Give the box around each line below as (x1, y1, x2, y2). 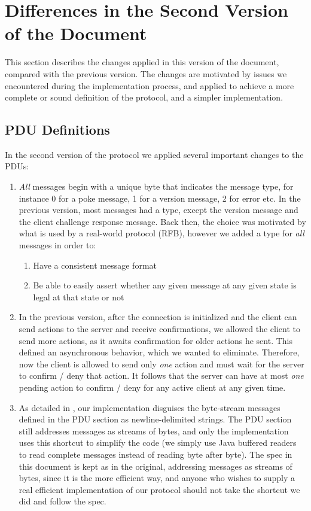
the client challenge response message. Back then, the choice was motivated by (19, 215, 306, 227)
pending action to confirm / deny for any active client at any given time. (19, 381, 286, 393)
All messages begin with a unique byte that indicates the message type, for (19, 180, 294, 193)
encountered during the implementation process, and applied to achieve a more (5, 79, 294, 92)
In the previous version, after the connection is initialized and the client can (19, 311, 297, 323)
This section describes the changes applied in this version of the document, (5, 56, 279, 68)
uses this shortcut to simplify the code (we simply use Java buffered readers (19, 436, 297, 449)
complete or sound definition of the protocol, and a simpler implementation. (5, 91, 283, 104)
